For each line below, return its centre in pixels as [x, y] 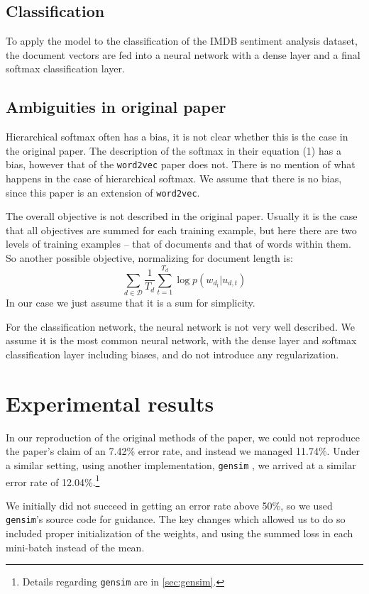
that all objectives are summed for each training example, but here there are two [181, 230]
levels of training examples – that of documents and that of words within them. [178, 244]
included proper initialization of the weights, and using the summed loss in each [180, 533]
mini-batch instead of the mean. [75, 547]
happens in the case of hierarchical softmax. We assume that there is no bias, [174, 178]
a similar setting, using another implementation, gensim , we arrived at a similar [181, 464]
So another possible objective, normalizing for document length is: [149, 258]
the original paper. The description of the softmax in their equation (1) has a [174, 150]
